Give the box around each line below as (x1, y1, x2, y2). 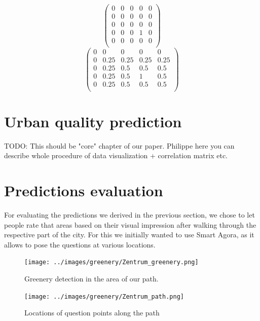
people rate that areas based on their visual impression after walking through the (4, 219, 256, 230)
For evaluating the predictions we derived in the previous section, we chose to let (4, 209, 255, 220)
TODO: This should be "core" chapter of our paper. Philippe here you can (4, 140, 235, 151)
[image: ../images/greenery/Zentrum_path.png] (24, 293, 184, 300)
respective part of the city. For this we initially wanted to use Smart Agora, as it (4, 229, 254, 240)
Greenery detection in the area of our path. (24, 273, 159, 283)
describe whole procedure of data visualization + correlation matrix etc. (4, 150, 228, 161)
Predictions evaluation (4, 180, 163, 200)
